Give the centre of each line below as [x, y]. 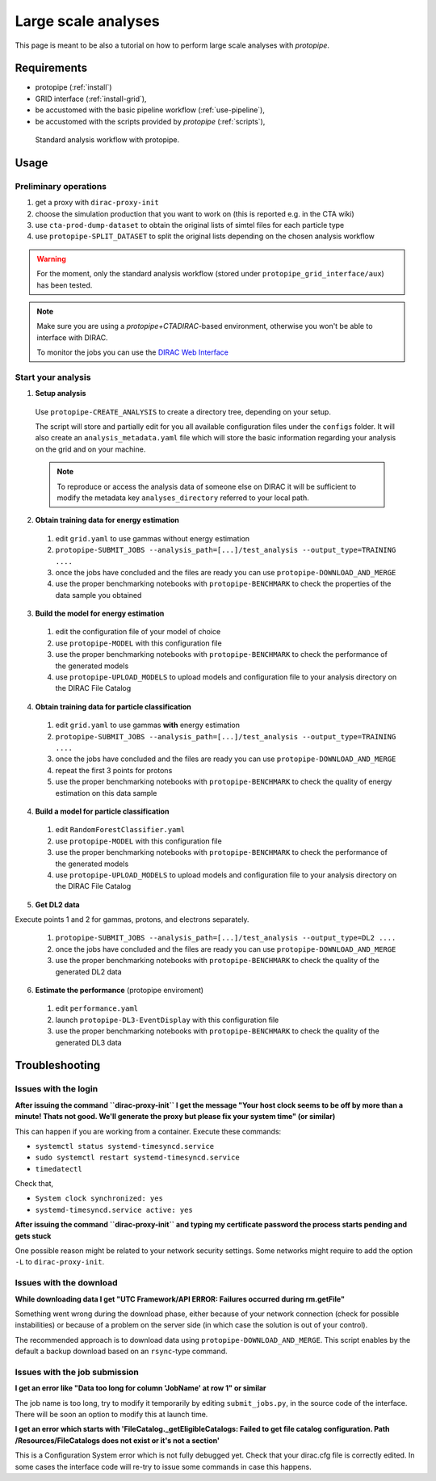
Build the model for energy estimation [100, 613]
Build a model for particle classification [102, 811]
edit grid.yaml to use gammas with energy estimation [147, 725]
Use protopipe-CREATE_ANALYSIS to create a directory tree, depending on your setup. [183, 411]
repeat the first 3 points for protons [114, 770]
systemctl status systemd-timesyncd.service [125, 1146]
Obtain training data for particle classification [113, 706]
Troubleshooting [58, 1065]
